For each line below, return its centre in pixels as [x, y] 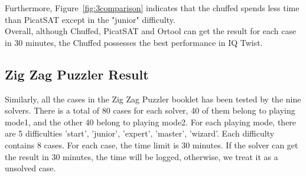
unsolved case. [30, 168]
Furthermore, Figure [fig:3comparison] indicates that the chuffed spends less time [152, 8]
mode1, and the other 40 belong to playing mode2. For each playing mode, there [151, 122]
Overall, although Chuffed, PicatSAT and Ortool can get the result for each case [151, 31]
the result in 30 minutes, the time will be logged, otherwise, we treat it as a [141, 156]
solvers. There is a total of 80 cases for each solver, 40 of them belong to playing [150, 110]
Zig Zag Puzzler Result [77, 74]
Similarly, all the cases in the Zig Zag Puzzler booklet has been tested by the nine [153, 99]
